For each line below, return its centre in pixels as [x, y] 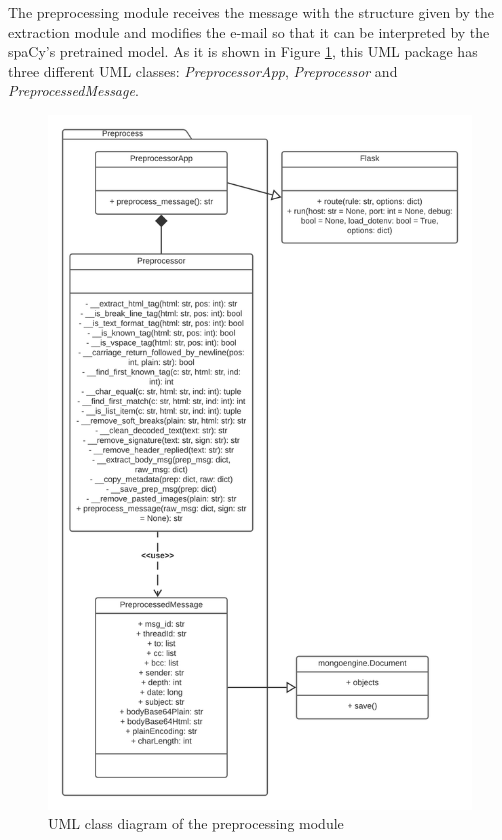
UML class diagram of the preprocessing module [196, 823]
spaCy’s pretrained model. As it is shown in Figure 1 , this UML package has [243, 51]
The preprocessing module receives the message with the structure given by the [251, 12]
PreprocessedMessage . [73, 90]
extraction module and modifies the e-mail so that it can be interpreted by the [249, 31]
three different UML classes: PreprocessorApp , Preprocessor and [203, 70]
